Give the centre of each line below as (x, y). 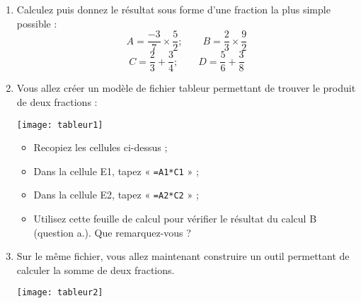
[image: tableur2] (60, 293)
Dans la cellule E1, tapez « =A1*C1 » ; (116, 171)
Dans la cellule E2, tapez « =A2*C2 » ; (116, 195)
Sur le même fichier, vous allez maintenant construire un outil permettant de (183, 256)
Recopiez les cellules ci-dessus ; (101, 147)
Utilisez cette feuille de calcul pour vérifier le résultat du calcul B (175, 219)
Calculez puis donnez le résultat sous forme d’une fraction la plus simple (173, 9)
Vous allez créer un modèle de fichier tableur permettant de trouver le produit (186, 88)
